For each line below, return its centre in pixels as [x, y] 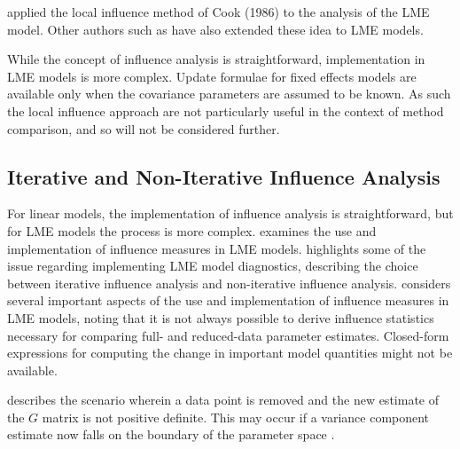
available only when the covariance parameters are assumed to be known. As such [229, 94]
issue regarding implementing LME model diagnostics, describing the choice [213, 266]
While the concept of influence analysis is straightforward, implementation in [216, 59]
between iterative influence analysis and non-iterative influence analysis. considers [229, 283]
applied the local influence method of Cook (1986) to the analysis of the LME [218, 12]
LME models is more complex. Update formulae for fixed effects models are [212, 76]
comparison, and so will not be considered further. [144, 128]
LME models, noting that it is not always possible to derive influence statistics [221, 317]
